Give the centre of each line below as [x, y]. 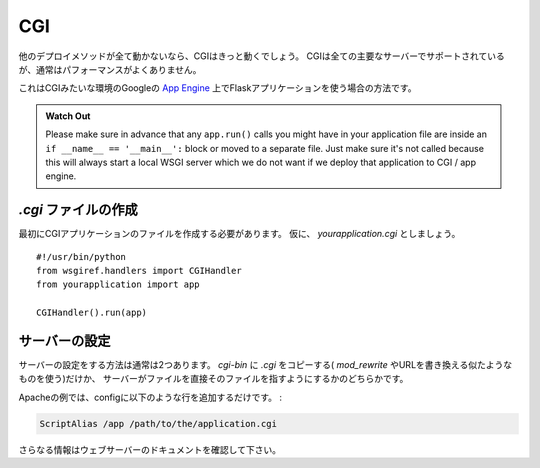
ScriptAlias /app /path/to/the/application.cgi [158, 423]
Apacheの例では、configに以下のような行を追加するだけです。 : [150, 397]
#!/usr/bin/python [81, 256]
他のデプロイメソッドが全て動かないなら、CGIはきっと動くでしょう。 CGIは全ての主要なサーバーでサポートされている [261, 56]
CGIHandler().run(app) [92, 313]
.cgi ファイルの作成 [78, 210]
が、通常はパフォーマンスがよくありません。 [110, 69]
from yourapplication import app [118, 284]
